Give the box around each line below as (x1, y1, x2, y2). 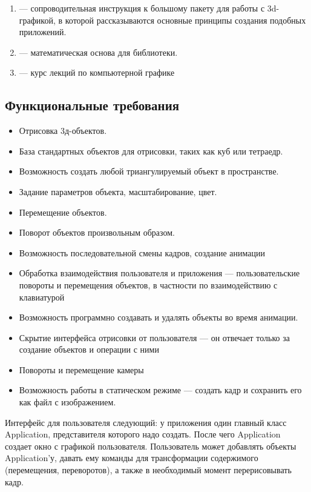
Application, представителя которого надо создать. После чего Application (5, 428, 281, 440)
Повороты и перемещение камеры (19, 363, 144, 376)
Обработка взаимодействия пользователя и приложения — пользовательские (19, 267, 300, 279)
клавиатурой (19, 290, 65, 303)
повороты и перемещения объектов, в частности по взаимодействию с (19, 278, 278, 291)
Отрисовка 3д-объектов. (19, 124, 107, 137)
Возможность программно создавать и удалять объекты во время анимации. (19, 311, 298, 324)
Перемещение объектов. (19, 205, 107, 218)
